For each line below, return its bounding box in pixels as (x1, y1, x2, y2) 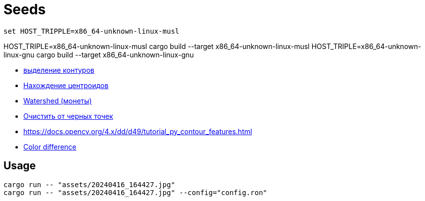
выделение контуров (23, 65, 94, 74)
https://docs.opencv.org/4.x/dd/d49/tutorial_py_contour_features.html (23, 127, 252, 136)
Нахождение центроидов (23, 81, 109, 90)
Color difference (23, 142, 76, 151)
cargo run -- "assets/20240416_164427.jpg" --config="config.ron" (3, 188, 268, 197)
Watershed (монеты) (23, 96, 92, 105)
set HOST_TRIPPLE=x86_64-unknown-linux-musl (3, 27, 180, 35)
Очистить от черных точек (23, 111, 113, 120)
